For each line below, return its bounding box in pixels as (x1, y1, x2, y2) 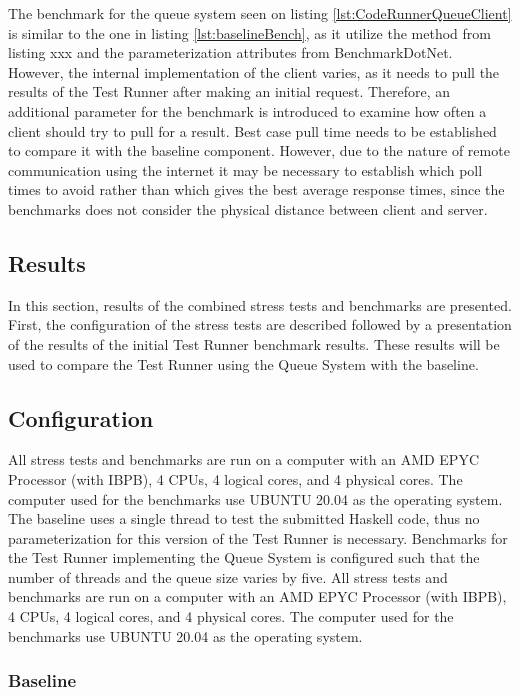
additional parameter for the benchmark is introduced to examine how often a (8, 100, 487, 121)
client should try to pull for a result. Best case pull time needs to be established (8, 120, 497, 141)
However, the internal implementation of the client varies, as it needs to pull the (8, 61, 500, 82)
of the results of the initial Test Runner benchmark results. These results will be (8, 333, 500, 354)
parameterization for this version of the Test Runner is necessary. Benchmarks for (8, 527, 508, 548)
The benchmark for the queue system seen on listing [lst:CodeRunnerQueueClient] (8, 3, 512, 23)
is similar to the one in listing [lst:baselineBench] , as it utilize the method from (8, 22, 491, 43)
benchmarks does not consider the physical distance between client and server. (8, 198, 488, 219)
